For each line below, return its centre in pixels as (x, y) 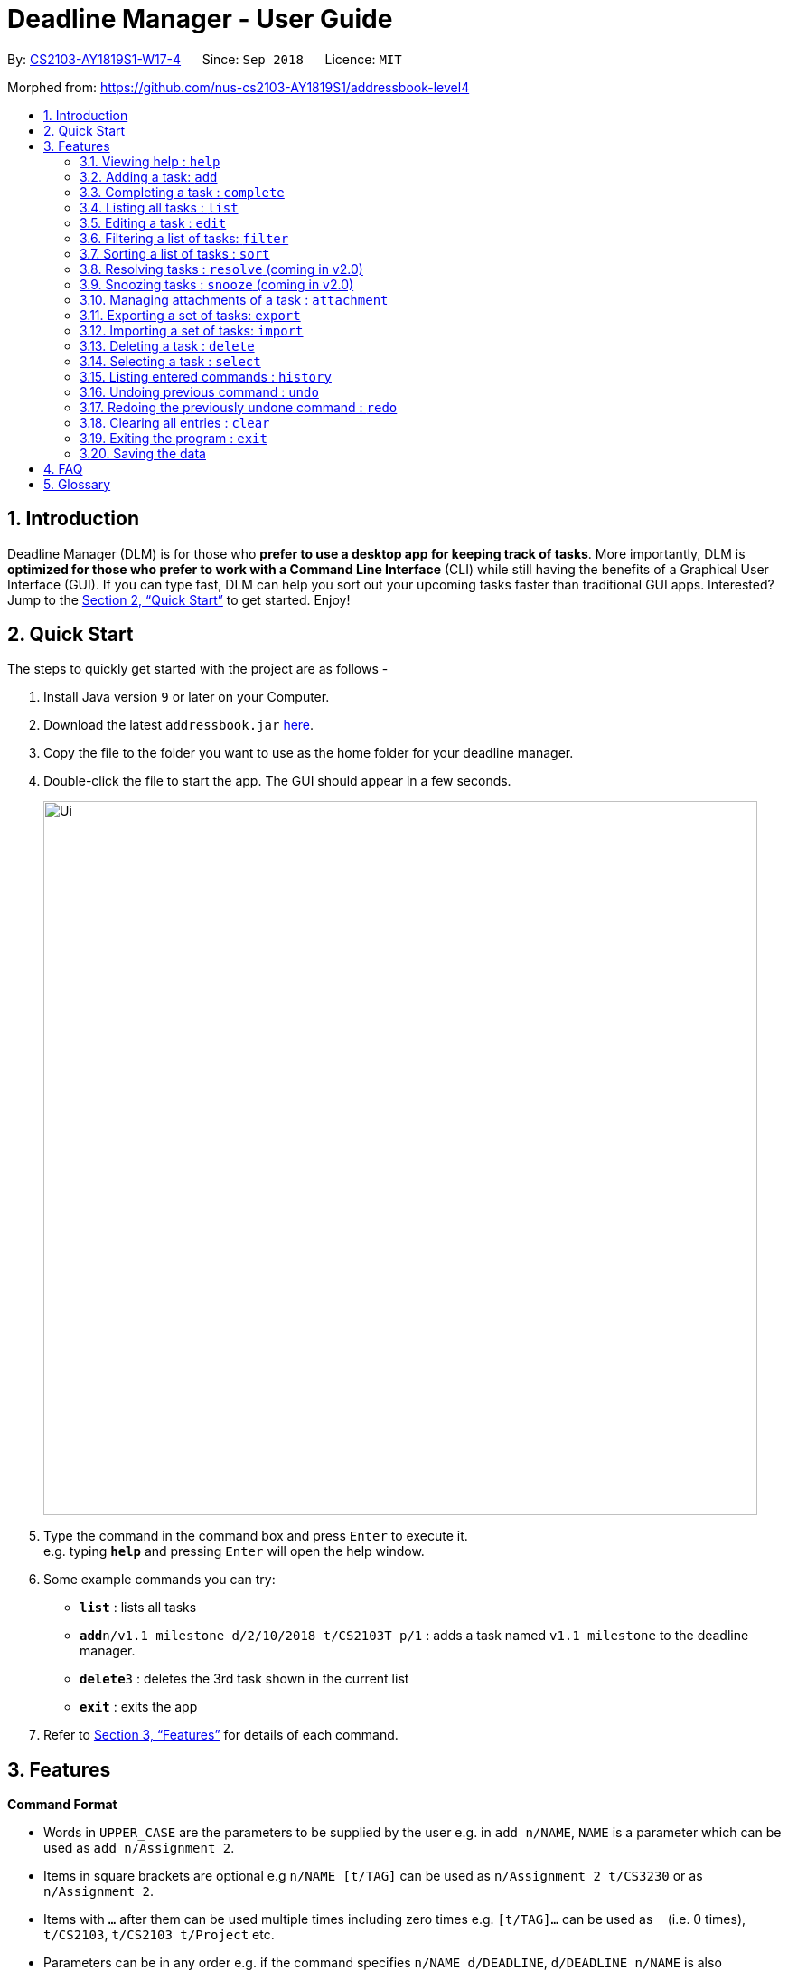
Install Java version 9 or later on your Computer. (187, 697)
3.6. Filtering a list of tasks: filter (184, 238)
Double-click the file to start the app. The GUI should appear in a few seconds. (277, 781)
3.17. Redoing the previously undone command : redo (239, 407)
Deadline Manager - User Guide (200, 19)
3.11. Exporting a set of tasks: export (190, 315)
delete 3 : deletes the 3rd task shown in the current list (244, 1679)
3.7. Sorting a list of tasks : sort (175, 253)
